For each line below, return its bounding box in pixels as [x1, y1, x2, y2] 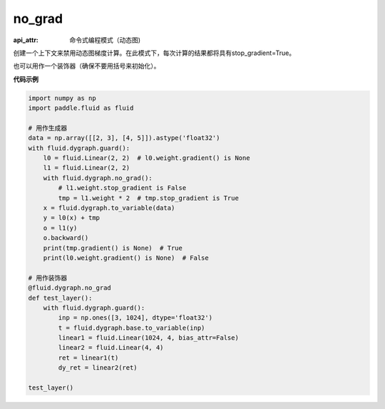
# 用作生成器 [28, 123, 68, 132]
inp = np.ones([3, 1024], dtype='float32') [58, 314, 213, 322]
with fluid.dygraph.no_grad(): [43, 173, 153, 182]
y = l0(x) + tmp [43, 214, 100, 222]
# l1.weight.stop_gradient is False [58, 184, 187, 192]
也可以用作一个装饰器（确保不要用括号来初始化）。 [13, 61, 160, 71]
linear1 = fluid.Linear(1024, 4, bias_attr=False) [58, 334, 239, 342]
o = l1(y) [43, 223, 78, 232]
